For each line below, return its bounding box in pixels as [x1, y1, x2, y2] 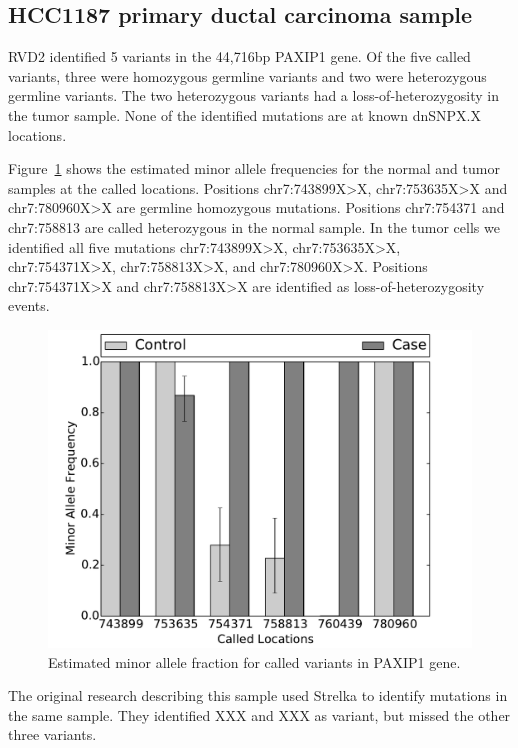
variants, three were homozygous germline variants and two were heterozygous [8, 65, 487, 86]
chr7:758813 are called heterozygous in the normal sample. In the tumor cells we [8, 216, 500, 237]
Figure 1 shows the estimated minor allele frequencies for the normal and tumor [8, 158, 500, 179]
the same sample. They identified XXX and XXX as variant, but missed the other [8, 704, 511, 725]
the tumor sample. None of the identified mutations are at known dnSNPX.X [8, 104, 481, 125]
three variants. [8, 724, 97, 745]
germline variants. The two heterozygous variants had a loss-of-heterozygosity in [8, 85, 500, 106]
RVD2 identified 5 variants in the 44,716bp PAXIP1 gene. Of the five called [8, 46, 471, 67]
